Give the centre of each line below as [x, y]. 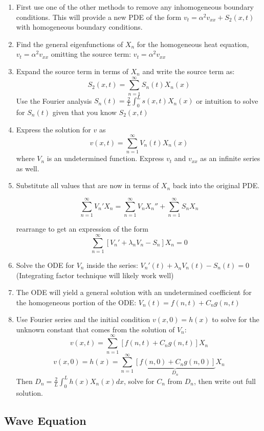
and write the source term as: [189, 71]
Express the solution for [53, 129]
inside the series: [112, 265]
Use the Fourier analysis [54, 100]
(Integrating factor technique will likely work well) [95, 275]
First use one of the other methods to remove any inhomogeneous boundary [135, 7]
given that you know [84, 112]
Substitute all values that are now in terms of [87, 185]
